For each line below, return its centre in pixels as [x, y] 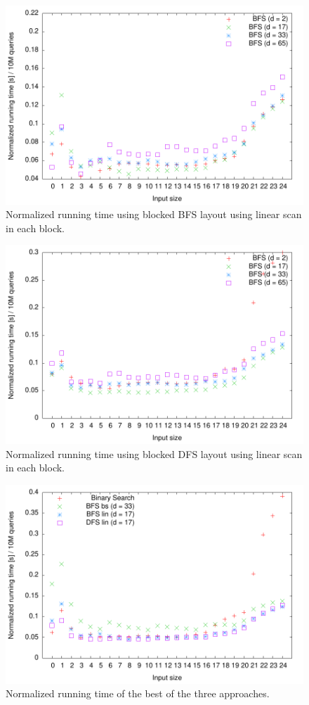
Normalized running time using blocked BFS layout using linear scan [154, 214]
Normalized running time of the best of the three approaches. [138, 693]
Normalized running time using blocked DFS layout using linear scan [154, 453]
